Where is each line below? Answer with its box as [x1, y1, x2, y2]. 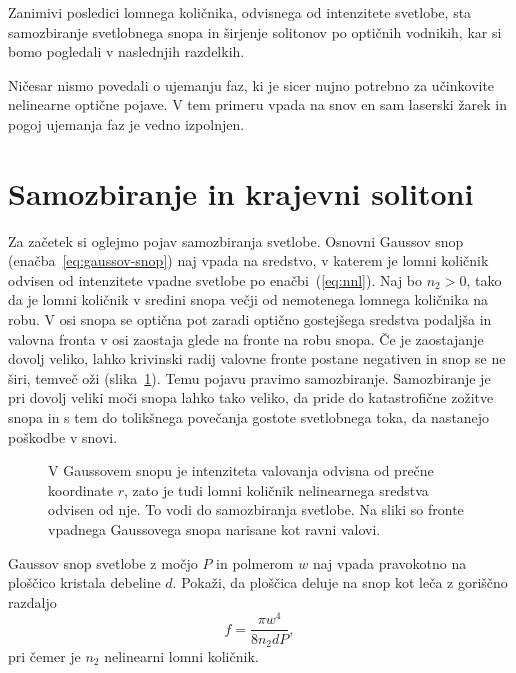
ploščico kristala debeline [8, 572, 161, 593]
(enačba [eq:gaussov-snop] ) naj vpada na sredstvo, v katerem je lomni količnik [8, 250, 489, 271]
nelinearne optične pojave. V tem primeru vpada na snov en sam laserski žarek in [8, 94, 508, 115]
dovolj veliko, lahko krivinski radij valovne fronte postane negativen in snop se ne [8, 348, 506, 369]
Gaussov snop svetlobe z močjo [8, 552, 198, 573]
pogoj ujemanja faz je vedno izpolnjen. [8, 113, 245, 134]
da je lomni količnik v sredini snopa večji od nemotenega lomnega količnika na [8, 289, 489, 310]
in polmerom [216, 552, 294, 573]
